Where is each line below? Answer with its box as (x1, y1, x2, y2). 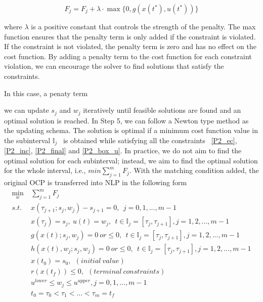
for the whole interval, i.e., (4, 165, 86, 176)
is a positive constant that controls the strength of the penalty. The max (31, 21, 256, 31)
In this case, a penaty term (4, 88, 88, 98)
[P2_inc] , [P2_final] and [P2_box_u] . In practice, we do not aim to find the (4, 145, 242, 156)
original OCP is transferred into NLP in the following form (4, 177, 187, 188)
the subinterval (4, 135, 51, 145)
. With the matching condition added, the (129, 165, 259, 176)
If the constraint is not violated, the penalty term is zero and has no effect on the (4, 41, 256, 52)
